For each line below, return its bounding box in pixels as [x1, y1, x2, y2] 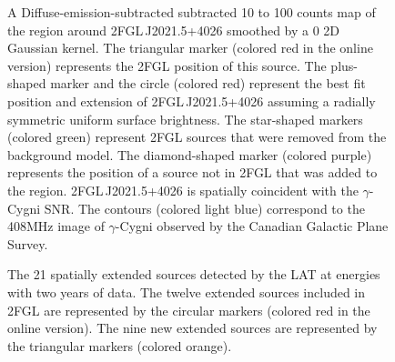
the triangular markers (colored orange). [7, 336, 232, 355]
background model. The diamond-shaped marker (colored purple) [7, 145, 372, 164]
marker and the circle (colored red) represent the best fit [50, 74, 366, 93]
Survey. [7, 234, 48, 253]
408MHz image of [7, 216, 105, 236]
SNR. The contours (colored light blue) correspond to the [44, 198, 365, 217]
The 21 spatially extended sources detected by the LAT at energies [7, 265, 380, 284]
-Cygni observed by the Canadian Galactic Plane [115, 216, 389, 236]
